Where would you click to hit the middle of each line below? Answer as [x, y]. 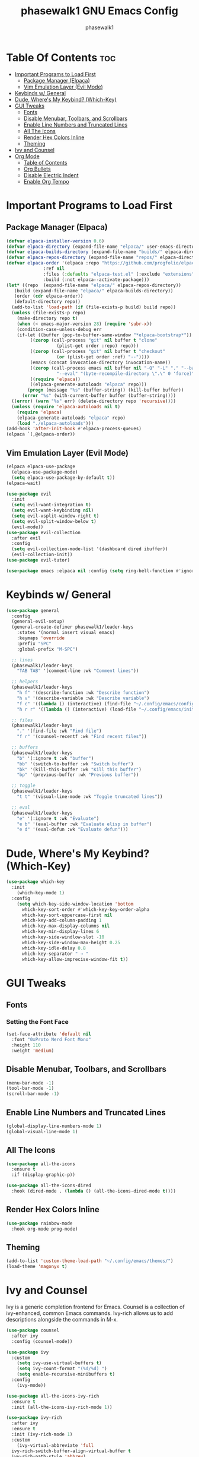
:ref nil [54, 269]
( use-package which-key [36, 882]
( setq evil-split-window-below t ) [54, 521]
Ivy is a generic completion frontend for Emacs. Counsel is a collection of [95, 1307]
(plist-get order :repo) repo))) [98, 346]
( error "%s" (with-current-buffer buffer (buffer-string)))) [99, 396]
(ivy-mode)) [31, 1385]
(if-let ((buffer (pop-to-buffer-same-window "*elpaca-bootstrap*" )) [105, 335]
